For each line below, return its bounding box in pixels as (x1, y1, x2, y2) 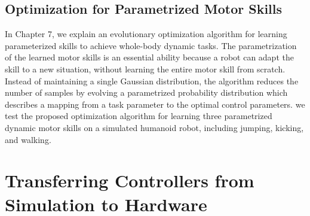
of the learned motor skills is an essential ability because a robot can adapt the (5, 51, 294, 63)
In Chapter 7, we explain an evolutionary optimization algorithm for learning (5, 28, 287, 40)
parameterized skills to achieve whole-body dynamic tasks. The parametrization (5, 39, 297, 51)
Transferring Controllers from (5, 168, 254, 193)
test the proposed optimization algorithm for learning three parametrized (5, 109, 272, 122)
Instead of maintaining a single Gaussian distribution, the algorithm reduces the (5, 74, 299, 87)
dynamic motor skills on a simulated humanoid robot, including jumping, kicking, (5, 121, 304, 133)
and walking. (5, 133, 51, 145)
